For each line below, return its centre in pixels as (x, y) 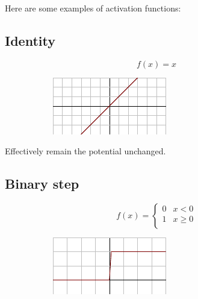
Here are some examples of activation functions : (93, 8)
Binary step (42, 184)
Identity (30, 40)
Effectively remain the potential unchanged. (85, 151)
